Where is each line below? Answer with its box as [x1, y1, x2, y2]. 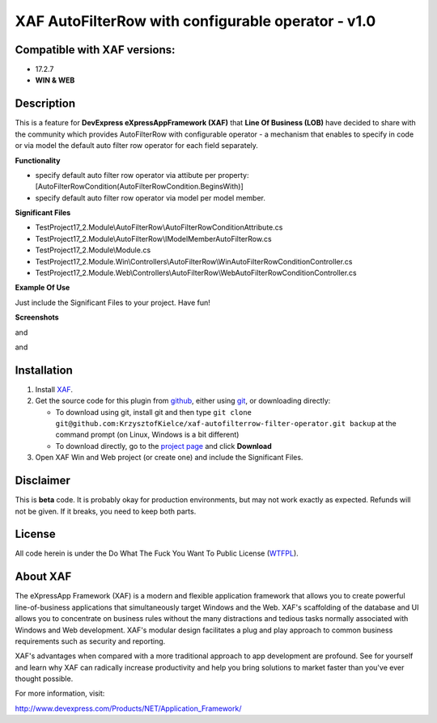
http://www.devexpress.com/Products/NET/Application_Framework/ [15, 704, 242, 713]
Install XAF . [35, 384, 73, 394]
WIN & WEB [35, 75, 75, 85]
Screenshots [15, 312, 60, 323]
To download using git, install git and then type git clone [55, 407, 252, 416]
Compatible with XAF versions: [15, 43, 176, 57]
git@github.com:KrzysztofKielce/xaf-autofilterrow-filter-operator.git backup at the [55, 419, 397, 429]
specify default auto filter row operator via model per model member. [35, 192, 266, 202]
